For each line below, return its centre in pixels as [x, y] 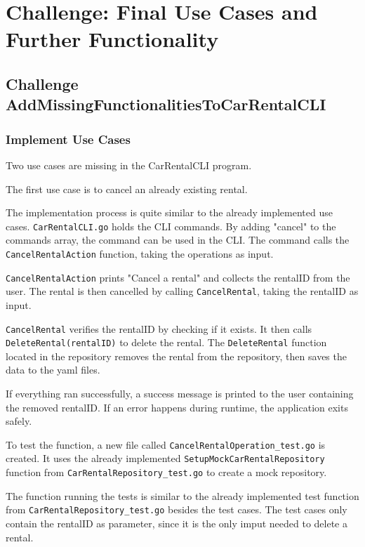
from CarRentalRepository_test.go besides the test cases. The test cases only [177, 509]
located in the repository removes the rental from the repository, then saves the [176, 356]
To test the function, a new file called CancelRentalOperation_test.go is [166, 444]
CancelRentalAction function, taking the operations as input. [140, 253]
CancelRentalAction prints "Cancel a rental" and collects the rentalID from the [178, 277]
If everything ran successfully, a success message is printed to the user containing [180, 394]
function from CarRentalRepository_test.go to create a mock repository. [166, 472]
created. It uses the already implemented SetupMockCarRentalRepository [165, 458]
